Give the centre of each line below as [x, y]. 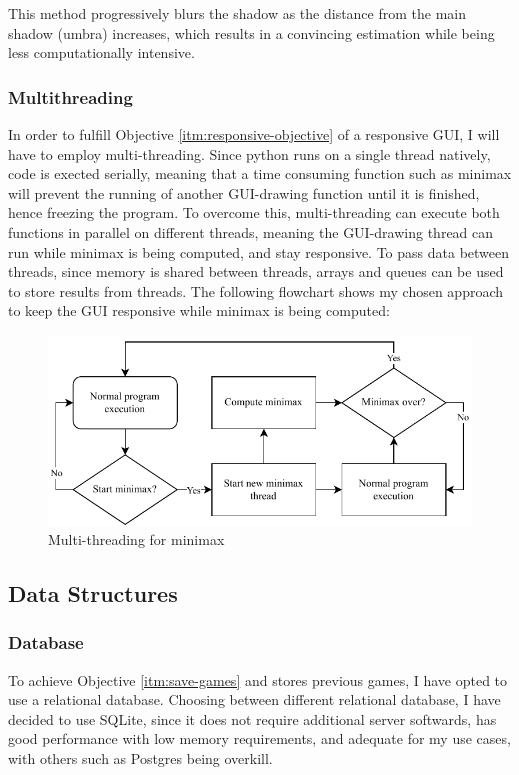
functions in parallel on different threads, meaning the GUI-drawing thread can [251, 231]
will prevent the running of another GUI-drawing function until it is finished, [244, 192]
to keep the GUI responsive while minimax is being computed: [199, 310]
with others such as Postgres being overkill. [140, 758]
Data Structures [93, 593]
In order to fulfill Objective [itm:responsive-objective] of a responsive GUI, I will [254, 134]
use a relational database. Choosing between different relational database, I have [254, 699]
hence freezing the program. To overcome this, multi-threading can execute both [254, 212]
